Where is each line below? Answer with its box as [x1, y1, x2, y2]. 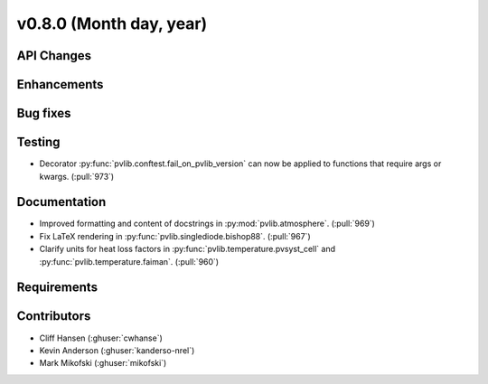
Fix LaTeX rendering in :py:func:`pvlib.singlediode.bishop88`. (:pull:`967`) [39, 230, 311, 241]
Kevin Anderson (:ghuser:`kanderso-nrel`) [39, 344, 195, 356]
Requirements [16, 280, 99, 295]
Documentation [16, 194, 107, 210]
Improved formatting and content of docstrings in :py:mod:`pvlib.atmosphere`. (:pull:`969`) [39, 218, 375, 229]
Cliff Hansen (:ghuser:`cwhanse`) [39, 332, 163, 343]
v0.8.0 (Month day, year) [16, 14, 208, 33]
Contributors [16, 308, 91, 324]
